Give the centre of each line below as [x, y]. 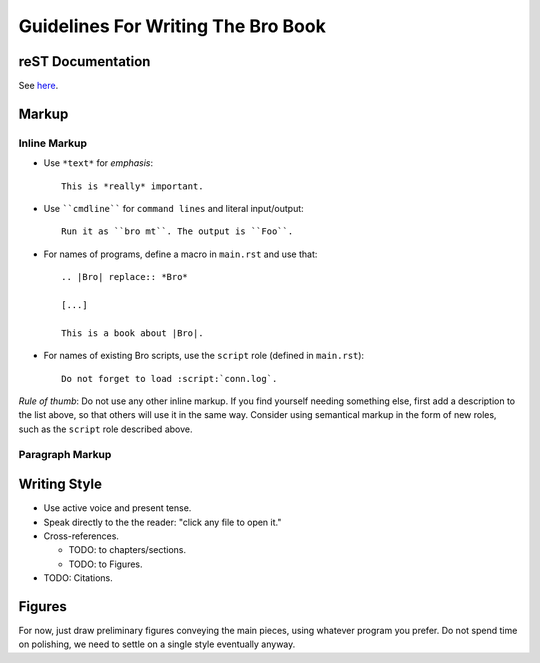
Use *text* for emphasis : [98, 163]
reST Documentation [84, 61]
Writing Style [60, 484]
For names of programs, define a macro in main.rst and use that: [180, 254]
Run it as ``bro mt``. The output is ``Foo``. [177, 231]
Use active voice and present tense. [117, 508]
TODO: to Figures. [106, 564]
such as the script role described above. [105, 429]
